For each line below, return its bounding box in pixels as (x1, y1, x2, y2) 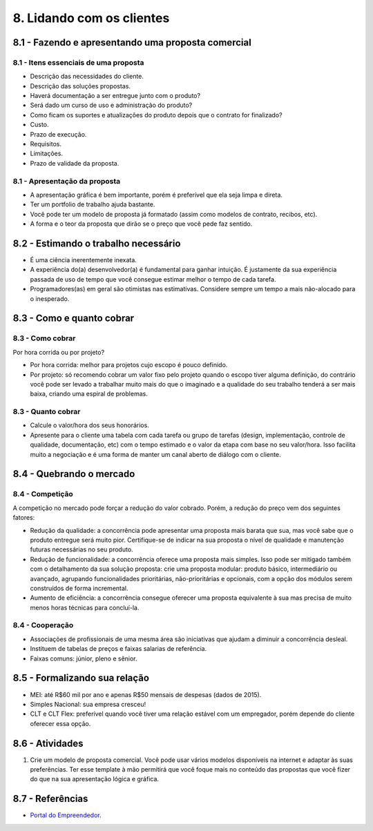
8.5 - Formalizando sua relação (12, 672, 150, 684)
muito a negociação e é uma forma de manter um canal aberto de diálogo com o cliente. (30, 450, 281, 458)
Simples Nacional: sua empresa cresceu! (30, 700, 146, 708)
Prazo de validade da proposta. (30, 159, 119, 167)
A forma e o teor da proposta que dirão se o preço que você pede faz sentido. (30, 219, 253, 228)
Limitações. (30, 149, 64, 158)
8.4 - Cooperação (12, 620, 74, 630)
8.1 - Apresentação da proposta (12, 176, 121, 186)
